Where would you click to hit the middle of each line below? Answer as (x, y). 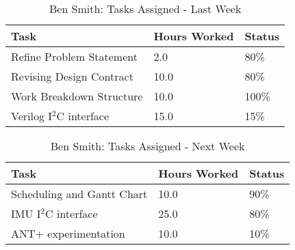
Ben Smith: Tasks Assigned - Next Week (147, 146)
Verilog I (32, 116)
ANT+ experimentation (68, 233)
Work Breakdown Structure (77, 96)
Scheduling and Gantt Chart (79, 194)
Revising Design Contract (72, 76)
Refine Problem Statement (74, 56)
